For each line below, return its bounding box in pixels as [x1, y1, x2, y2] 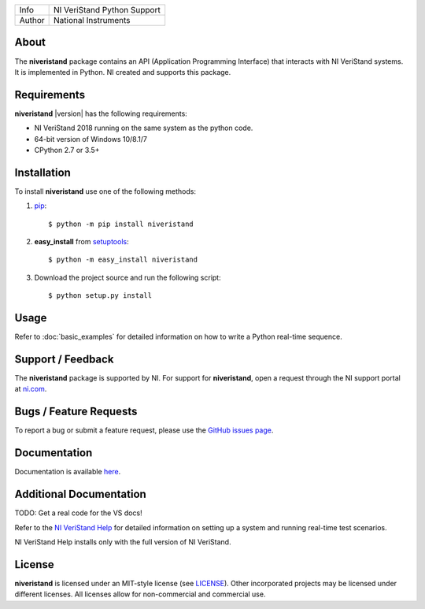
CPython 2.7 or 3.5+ [34, 145, 100, 154]
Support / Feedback [14, 352, 114, 366]
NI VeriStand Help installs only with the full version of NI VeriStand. [14, 537, 231, 547]
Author [19, 15, 45, 25]
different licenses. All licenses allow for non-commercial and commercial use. [14, 589, 266, 599]
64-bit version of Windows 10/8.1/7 [34, 134, 147, 143]
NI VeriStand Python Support [54, 5, 161, 15]
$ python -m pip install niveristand [48, 219, 194, 228]
